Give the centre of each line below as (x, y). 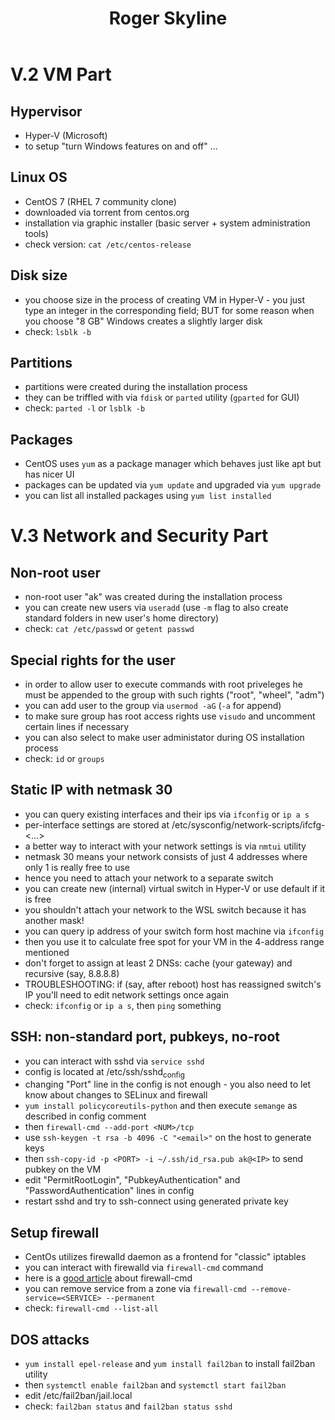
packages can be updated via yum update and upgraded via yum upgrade (173, 485)
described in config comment (85, 1116)
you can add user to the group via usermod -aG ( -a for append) (153, 706)
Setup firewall (55, 1232)
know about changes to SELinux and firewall (116, 1095)
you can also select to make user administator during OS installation (164, 738)
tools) (36, 233)
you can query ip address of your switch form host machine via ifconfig (174, 931)
